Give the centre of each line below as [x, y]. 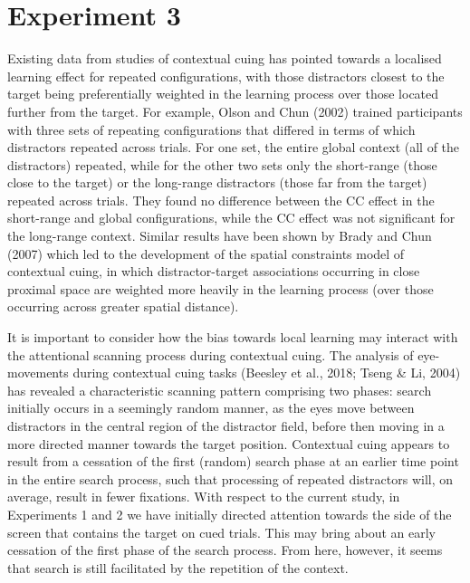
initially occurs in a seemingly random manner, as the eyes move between [211, 408]
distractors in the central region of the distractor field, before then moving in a [226, 425]
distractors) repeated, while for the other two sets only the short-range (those [222, 164]
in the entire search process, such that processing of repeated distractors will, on [230, 478]
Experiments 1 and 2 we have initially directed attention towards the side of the [230, 514]
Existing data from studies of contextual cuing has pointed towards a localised [225, 58]
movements [38, 373]
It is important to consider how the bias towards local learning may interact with [233, 337]
